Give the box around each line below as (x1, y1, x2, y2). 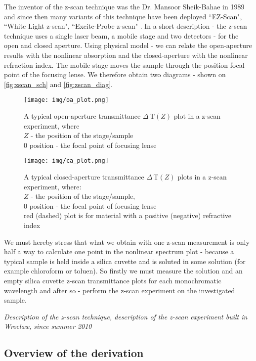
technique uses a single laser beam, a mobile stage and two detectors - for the (4, 30, 239, 41)
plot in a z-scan (173, 111, 220, 121)
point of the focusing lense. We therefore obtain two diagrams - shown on (4, 69, 226, 80)
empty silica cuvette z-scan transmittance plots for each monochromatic (4, 275, 221, 285)
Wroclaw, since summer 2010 (4, 321, 92, 331)
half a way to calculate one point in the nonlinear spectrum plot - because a (4, 246, 234, 257)
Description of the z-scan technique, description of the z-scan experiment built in (4, 311, 248, 321)
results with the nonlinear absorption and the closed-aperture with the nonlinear (4, 49, 248, 60)
